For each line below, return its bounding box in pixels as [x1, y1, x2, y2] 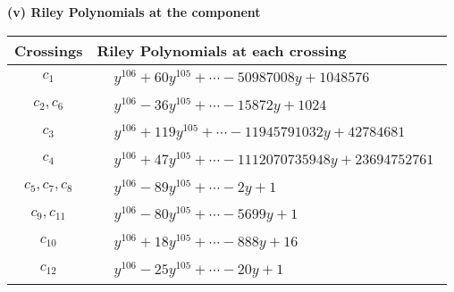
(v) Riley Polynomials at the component [7, 3, 261, 21]
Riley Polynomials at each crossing [97, 39, 347, 61]
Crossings [14, 39, 83, 61]
